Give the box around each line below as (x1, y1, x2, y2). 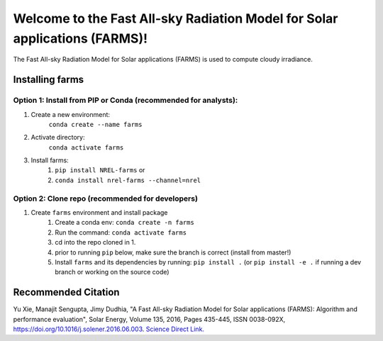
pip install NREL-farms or (55, 166, 145, 174)
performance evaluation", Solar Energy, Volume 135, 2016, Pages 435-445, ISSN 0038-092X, (13, 315, 286, 323)
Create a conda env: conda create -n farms (55, 218, 194, 227)
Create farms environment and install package (30, 208, 168, 216)
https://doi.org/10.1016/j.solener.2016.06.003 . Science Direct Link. (13, 325, 205, 333)
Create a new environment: (30, 110, 110, 118)
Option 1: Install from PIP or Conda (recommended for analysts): (13, 96, 238, 106)
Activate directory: (30, 133, 85, 142)
